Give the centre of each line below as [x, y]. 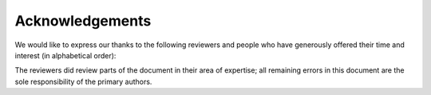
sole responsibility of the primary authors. [83, 81]
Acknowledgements [83, 21]
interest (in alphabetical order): [65, 55]
